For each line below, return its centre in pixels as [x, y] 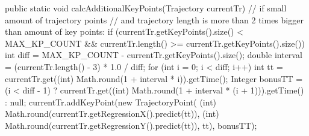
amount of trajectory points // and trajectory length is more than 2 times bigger [154, 19]
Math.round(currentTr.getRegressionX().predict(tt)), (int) [112, 114]
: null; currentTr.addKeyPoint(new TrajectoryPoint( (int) [111, 102]
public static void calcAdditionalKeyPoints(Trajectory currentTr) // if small [146, 8]
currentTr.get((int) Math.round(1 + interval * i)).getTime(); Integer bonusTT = [154, 78]
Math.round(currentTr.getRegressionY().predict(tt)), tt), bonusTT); [131, 125]
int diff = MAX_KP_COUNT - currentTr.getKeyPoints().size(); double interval [154, 55]
